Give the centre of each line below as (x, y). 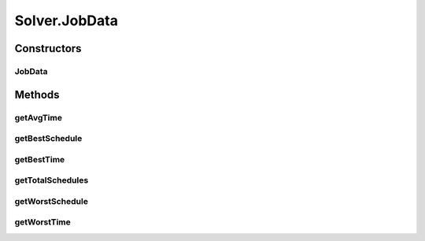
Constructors (48, 48)
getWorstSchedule (51, 201)
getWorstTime (42, 222)
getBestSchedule (48, 139)
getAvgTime (39, 117)
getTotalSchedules (52, 180)
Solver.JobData (66, 20)
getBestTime (40, 159)
